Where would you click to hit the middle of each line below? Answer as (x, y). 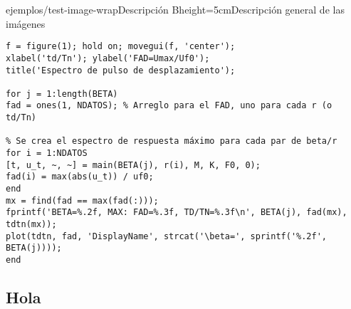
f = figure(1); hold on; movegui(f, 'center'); (121, 47)
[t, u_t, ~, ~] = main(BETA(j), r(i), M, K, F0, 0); (133, 165)
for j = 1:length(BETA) (62, 94)
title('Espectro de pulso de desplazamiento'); (121, 70)
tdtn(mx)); (31, 225)
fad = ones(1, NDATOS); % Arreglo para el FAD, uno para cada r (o (169, 106)
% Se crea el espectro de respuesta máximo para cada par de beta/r (172, 141)
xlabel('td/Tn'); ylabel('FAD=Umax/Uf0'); (108, 58)
